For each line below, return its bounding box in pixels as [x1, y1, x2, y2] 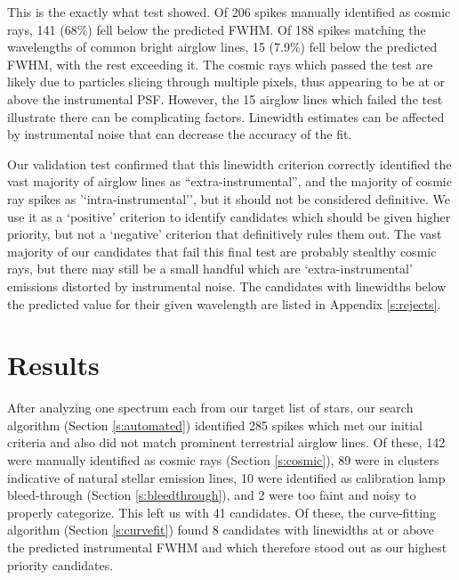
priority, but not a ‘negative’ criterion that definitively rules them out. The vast [7, 225, 442, 243]
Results [7, 347, 100, 383]
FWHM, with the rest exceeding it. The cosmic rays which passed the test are [7, 54, 433, 73]
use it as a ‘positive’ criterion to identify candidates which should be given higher [7, 207, 451, 225]
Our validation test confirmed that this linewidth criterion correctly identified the [7, 154, 452, 173]
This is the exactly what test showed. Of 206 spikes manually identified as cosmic [7, 3, 451, 20]
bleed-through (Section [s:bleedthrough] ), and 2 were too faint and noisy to [7, 486, 416, 504]
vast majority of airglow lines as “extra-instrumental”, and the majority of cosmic [7, 172, 452, 191]
